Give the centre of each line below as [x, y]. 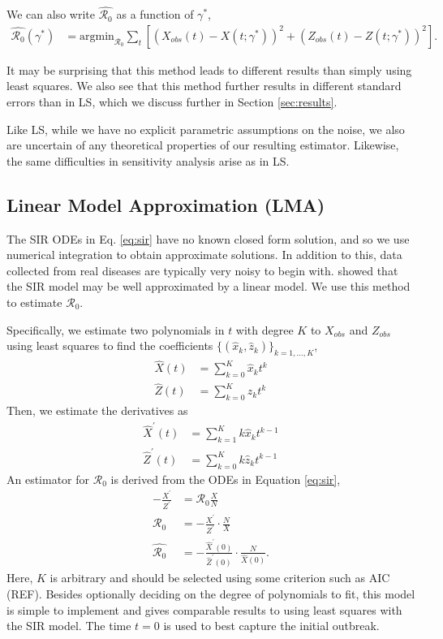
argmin [97, 36]
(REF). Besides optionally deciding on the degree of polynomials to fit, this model [211, 593]
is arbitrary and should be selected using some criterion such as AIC [220, 578]
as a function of [155, 14]
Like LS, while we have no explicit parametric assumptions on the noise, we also [206, 129]
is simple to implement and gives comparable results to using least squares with [204, 609]
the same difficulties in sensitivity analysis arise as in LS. [148, 160]
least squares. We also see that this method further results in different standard [204, 86]
